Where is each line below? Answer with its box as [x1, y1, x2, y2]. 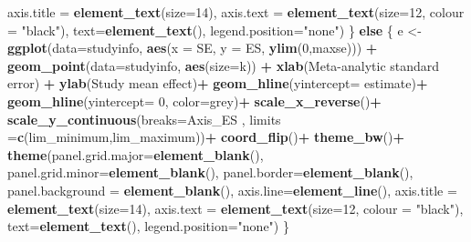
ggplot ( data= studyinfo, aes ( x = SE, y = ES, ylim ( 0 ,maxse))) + [7, 38, 378, 57]
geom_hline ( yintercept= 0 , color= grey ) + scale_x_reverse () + [7, 91, 382, 110]
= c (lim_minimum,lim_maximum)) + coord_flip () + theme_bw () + [7, 127, 405, 146]
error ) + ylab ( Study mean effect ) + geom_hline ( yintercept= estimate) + [7, 74, 428, 93]
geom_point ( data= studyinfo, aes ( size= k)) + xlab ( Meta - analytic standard [7, 55, 440, 75]
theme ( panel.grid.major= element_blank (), [7, 145, 264, 164]
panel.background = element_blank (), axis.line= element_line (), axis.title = [7, 180, 457, 199]
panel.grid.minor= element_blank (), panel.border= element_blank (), [7, 163, 413, 182]
